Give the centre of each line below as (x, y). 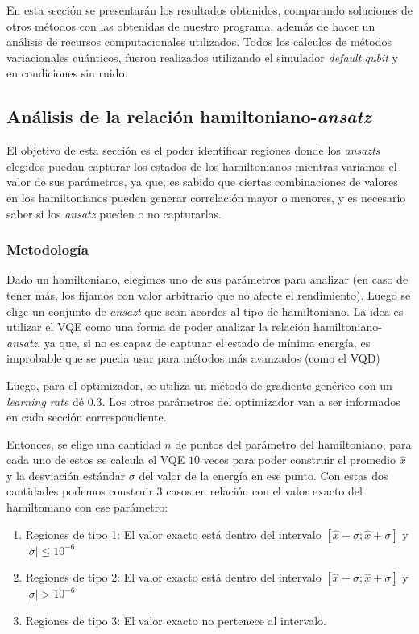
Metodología (48, 249)
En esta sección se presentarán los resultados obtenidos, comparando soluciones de (209, 10)
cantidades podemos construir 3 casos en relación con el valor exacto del (185, 491)
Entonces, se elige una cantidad (84, 443)
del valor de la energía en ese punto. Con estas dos (263, 475)
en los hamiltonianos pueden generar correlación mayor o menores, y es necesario (206, 197)
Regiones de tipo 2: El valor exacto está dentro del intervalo (173, 577)
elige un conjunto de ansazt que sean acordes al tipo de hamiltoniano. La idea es (205, 311)
